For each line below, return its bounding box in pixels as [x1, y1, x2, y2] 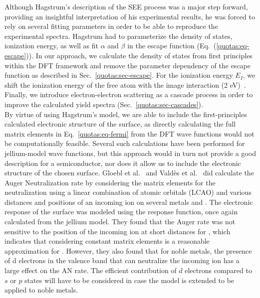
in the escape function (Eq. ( [127, 40, 217, 51]
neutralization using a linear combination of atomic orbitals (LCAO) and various [4, 187, 252, 197]
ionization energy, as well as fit [4, 40, 99, 51]
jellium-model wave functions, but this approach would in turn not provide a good [4, 148, 256, 158]
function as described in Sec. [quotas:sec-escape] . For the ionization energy [4, 70, 233, 80]
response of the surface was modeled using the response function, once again [4, 206, 238, 217]
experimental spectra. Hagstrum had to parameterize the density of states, [4, 30, 233, 41]
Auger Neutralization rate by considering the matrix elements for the [4, 177, 216, 187]
